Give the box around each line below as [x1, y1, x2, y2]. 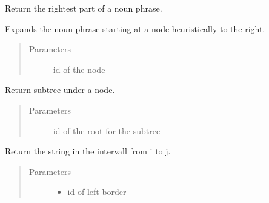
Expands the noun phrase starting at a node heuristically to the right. [5, 22, 265, 35]
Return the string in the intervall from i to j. [5, 145, 171, 157]
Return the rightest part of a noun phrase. [5, 2, 162, 14]
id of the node [53, 63, 105, 75]
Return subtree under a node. [5, 83, 115, 96]
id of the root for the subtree [53, 124, 161, 137]
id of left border [67, 185, 127, 198]
